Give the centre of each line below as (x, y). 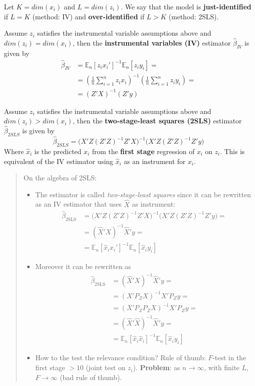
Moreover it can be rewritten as (83, 266)
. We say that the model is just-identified (186, 6)
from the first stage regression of (143, 151)
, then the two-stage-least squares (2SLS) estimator (157, 121)
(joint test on (106, 367)
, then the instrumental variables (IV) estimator (152, 43)
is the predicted (58, 151)
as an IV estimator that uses (79, 204)
